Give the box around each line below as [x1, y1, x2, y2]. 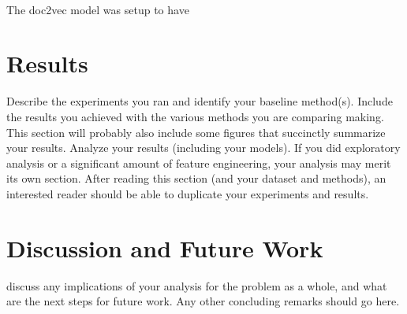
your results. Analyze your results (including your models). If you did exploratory [6, 139, 401, 156]
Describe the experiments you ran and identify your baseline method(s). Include [6, 93, 393, 109]
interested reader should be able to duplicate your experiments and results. [6, 185, 369, 201]
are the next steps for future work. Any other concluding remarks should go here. [6, 293, 400, 309]
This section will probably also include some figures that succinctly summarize [6, 124, 386, 140]
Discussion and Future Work [6, 231, 323, 264]
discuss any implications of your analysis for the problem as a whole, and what [6, 277, 387, 294]
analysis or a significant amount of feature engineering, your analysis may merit [6, 154, 391, 171]
